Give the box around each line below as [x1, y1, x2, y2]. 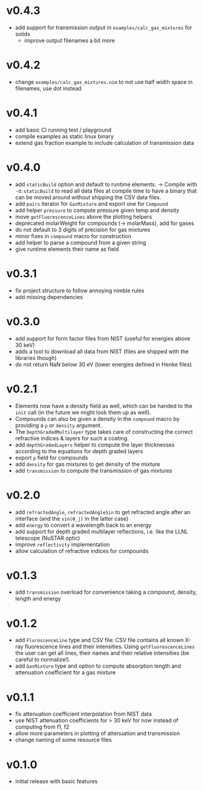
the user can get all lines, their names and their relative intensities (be [15, 649, 190, 657]
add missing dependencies [15, 293, 83, 300]
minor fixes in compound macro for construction [15, 232, 132, 239]
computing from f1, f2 [15, 723, 70, 731]
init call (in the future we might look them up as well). [15, 409, 151, 416]
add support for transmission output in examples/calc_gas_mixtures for [15, 24, 193, 31]
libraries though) [15, 354, 57, 361]
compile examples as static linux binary [15, 132, 114, 140]
